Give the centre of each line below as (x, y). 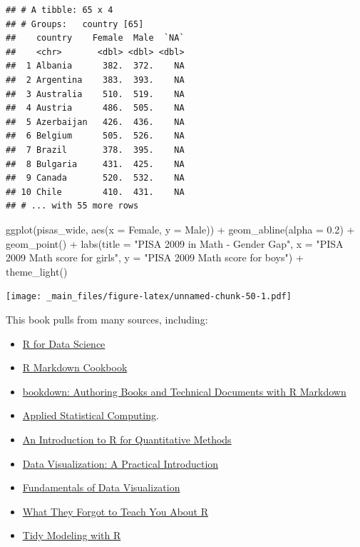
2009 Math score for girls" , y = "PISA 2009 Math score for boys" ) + (155, 257)
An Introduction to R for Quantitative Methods (127, 439)
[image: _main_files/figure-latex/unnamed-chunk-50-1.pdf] (149, 297)
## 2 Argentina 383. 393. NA (95, 80)
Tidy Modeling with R (72, 535)
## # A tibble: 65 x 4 (60, 10)
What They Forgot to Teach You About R (115, 511)
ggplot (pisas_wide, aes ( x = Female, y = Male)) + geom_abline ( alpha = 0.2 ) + (180, 229)
